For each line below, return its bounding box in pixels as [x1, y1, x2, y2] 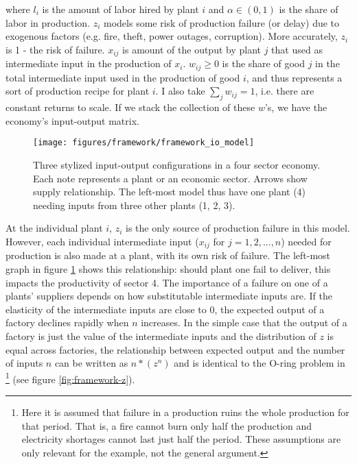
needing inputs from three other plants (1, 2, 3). [33, 197, 235, 212]
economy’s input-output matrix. [5, 113, 139, 127]
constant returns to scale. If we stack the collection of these [5, 100, 255, 114]
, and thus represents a [246, 70, 343, 84]
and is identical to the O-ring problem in [174, 356, 345, 370]
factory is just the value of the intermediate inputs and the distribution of [5, 328, 316, 343]
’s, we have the [264, 100, 327, 114]
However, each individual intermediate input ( [5, 234, 199, 248]
